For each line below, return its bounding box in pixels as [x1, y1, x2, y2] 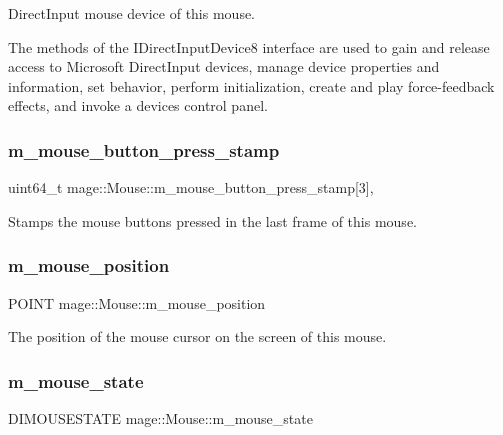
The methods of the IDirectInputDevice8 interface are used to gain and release [8, 36, 490, 57]
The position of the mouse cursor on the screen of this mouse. [8, 326, 387, 347]
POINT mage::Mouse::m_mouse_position [8, 292, 266, 313]
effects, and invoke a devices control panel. [8, 95, 268, 116]
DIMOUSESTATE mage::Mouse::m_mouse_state [8, 408, 313, 428]
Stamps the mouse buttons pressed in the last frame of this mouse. [8, 210, 417, 231]
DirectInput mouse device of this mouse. [8, 3, 256, 23]
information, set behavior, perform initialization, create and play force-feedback [8, 75, 495, 96]
